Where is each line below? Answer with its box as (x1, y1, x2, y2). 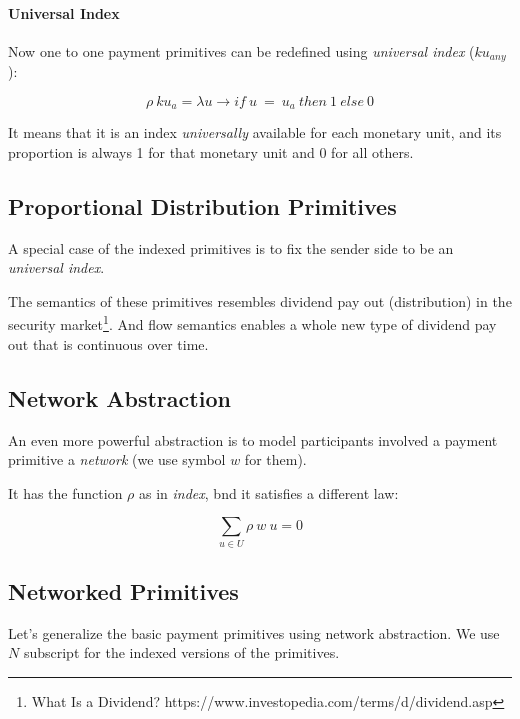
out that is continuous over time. (8, 333, 209, 354)
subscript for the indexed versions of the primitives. (23, 642, 340, 663)
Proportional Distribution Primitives (8, 190, 397, 221)
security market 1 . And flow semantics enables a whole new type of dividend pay (8, 311, 497, 335)
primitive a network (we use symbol (8, 449, 226, 470)
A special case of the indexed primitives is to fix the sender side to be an (8, 237, 454, 258)
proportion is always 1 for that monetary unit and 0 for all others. (8, 141, 414, 162)
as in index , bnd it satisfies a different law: (139, 482, 399, 503)
